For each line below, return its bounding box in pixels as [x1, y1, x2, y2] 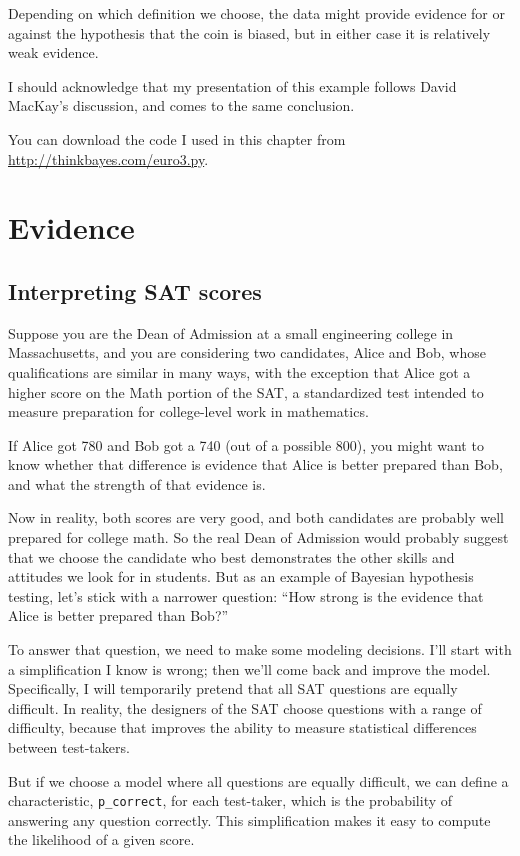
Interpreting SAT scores [8, 275, 262, 306]
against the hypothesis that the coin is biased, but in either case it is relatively [8, 22, 491, 43]
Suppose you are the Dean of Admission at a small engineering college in [8, 322, 454, 343]
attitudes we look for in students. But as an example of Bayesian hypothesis [8, 566, 474, 587]
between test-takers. [8, 737, 130, 758]
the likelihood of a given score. [8, 829, 195, 850]
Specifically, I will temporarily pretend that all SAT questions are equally [8, 678, 458, 699]
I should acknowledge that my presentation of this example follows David [8, 75, 457, 96]
